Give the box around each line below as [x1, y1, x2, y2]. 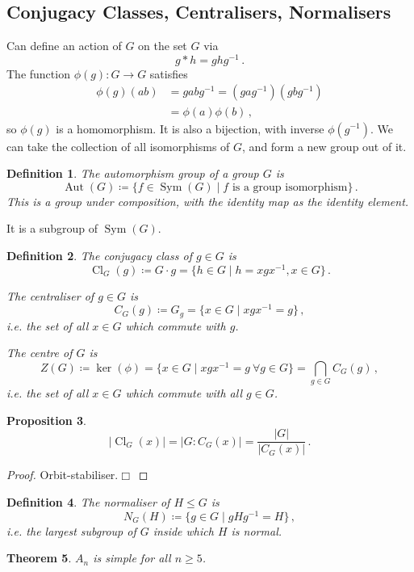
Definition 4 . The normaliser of [6, 494, 170, 511]
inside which [153, 522, 214, 539]
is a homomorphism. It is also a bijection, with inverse [56, 120, 324, 137]
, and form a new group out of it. [242, 137, 407, 154]
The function [6, 65, 70, 82]
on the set [138, 37, 187, 54]
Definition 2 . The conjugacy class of [6, 246, 192, 263]
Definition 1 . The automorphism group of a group [6, 165, 259, 182]
